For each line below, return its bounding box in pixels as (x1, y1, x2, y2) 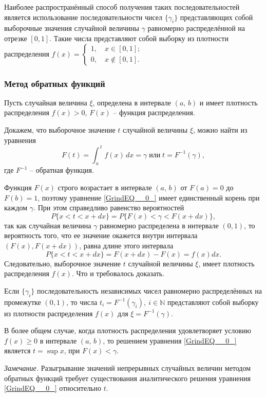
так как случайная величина (4, 220, 91, 230)
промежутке (4, 296, 41, 307)
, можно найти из (193, 124, 248, 135)
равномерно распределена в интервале (100, 220, 219, 230)
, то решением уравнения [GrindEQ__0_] (103, 335, 237, 346)
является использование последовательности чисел (4, 11, 163, 22)
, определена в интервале (92, 97, 172, 107)
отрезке (4, 32, 27, 43)
